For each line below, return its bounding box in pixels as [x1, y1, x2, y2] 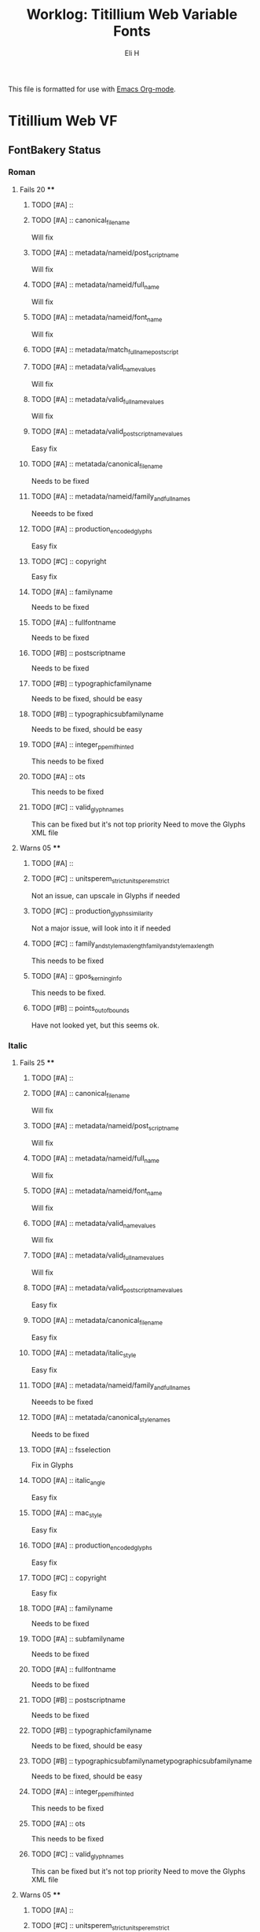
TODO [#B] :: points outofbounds [31, 1003, 130, 1015]
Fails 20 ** [19, 184, 55, 194]
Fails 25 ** [19, 1058, 55, 1068]
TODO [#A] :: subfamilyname [31, 1633, 125, 1644]
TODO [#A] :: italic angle [31, 1476, 106, 1487]
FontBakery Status [8, 143, 101, 157]
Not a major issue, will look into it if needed [31, 923, 171, 933]
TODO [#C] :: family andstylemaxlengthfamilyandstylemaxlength [31, 938, 214, 950]
